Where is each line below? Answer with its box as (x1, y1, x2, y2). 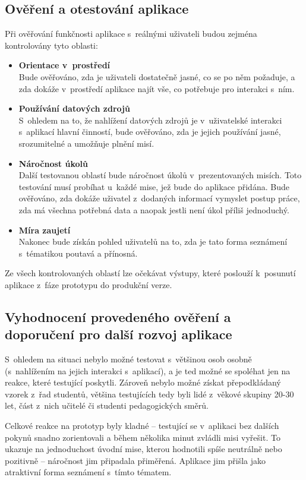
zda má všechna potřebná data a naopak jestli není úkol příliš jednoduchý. (18, 203, 289, 216)
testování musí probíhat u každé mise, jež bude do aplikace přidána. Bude (18, 180, 289, 192)
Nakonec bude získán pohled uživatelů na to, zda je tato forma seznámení (18, 235, 288, 248)
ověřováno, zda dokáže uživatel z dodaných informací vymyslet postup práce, (18, 192, 300, 204)
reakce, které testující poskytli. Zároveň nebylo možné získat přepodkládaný (5, 376, 281, 389)
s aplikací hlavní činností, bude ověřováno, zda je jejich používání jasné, (18, 125, 281, 138)
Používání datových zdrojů (18, 102, 130, 115)
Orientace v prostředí (18, 59, 111, 71)
